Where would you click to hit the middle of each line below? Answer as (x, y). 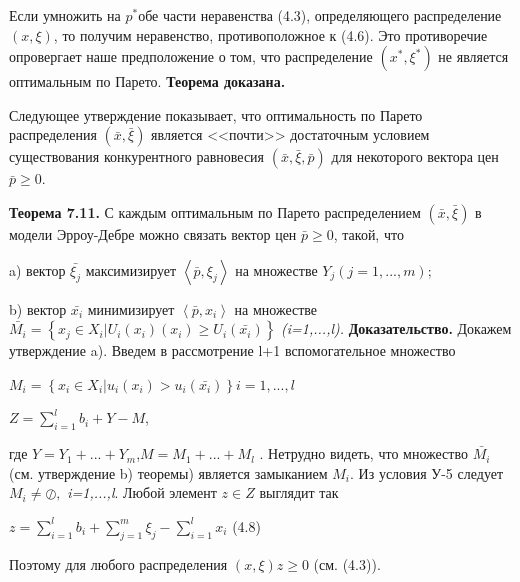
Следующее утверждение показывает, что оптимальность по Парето (216, 114)
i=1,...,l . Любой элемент (142, 492)
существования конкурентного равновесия (137, 156)
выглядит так (299, 492)
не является (473, 56)
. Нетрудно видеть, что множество (363, 453)
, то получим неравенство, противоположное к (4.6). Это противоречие (270, 34)
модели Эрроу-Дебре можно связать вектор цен (153, 233)
